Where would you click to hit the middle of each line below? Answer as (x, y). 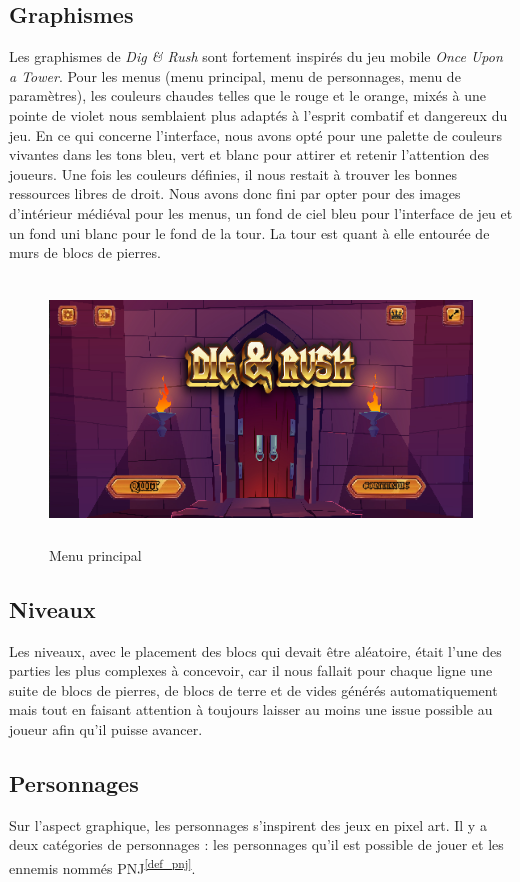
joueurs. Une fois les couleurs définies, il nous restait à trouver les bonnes (233, 173)
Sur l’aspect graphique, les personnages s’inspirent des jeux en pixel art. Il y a (248, 824)
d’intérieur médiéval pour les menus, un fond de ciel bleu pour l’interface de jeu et (261, 212)
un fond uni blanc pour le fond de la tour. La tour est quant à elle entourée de (249, 232)
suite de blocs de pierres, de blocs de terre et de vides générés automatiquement (253, 689)
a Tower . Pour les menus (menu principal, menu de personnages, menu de (235, 75)
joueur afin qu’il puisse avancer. (106, 729)
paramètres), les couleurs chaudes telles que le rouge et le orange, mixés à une (247, 95)
